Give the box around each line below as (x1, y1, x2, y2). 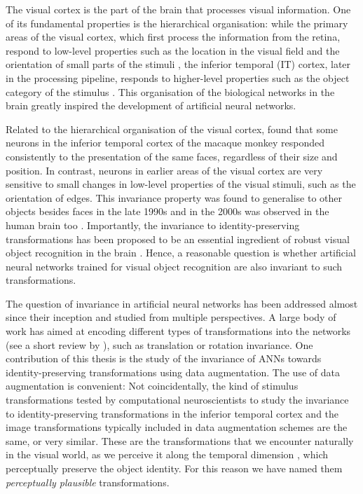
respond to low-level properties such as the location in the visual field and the (6, 43, 340, 57)
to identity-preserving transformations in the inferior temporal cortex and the (6, 406, 339, 420)
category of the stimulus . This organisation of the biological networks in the (6, 84, 335, 99)
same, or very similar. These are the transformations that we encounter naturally (6, 433, 354, 448)
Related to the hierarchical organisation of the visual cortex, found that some (6, 121, 338, 136)
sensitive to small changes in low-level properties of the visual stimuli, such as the (6, 177, 356, 191)
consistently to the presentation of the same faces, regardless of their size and (6, 149, 338, 163)
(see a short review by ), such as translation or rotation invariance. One (6, 337, 313, 352)
